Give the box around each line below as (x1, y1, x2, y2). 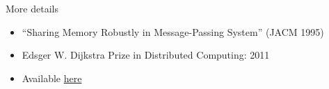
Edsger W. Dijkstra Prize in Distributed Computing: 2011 (22, 48, 270, 62)
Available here (22, 70, 82, 85)
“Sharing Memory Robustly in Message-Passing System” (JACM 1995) (22, 24, 324, 39)
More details (6, 1, 58, 15)
